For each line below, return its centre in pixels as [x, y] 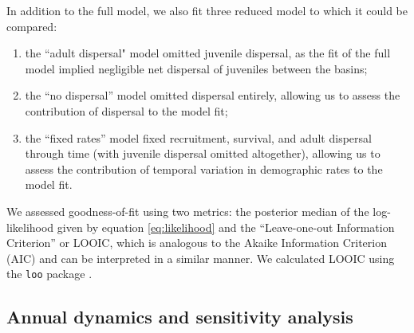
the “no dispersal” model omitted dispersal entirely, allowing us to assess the [213, 95]
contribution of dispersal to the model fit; [126, 110]
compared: [32, 26]
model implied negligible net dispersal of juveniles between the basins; [196, 68]
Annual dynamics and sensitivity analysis [180, 317]
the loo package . [49, 274]
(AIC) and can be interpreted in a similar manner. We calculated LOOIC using [201, 258]
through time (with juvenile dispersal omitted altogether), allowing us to [203, 153]
